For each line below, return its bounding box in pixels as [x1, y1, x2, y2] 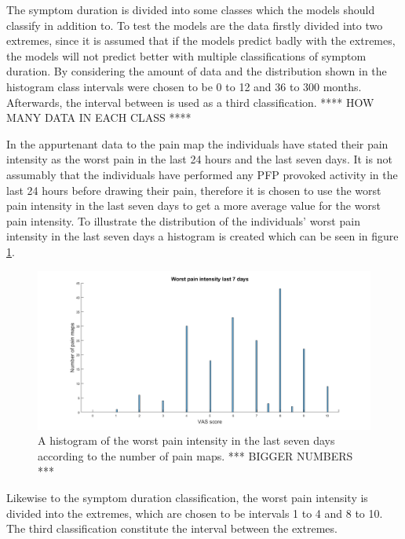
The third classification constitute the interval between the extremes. [6, 520, 337, 537]
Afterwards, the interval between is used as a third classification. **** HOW [6, 93, 374, 110]
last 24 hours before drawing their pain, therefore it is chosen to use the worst [6, 181, 381, 198]
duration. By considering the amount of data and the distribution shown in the [6, 63, 387, 79]
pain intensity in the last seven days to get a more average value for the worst [6, 197, 381, 214]
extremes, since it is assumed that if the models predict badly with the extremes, [6, 32, 396, 49]
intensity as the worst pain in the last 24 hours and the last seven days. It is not [6, 151, 392, 167]
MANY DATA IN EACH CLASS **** [6, 109, 192, 126]
